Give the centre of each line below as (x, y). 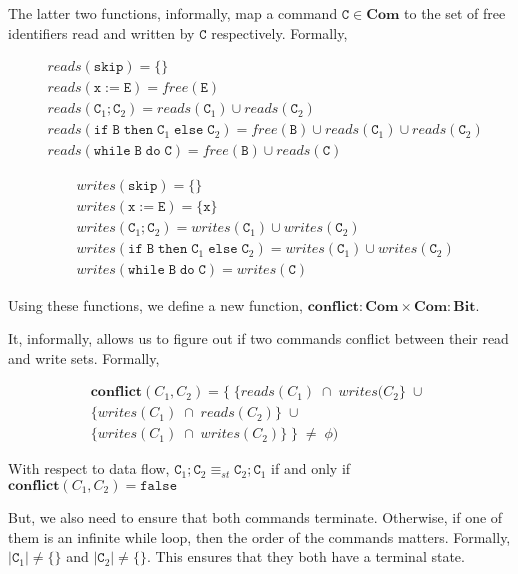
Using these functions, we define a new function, (156, 304)
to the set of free (455, 13)
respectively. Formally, (279, 32)
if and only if (311, 468)
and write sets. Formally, (84, 357)
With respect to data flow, (89, 468)
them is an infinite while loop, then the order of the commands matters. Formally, (259, 536)
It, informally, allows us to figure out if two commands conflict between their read (258, 338)
